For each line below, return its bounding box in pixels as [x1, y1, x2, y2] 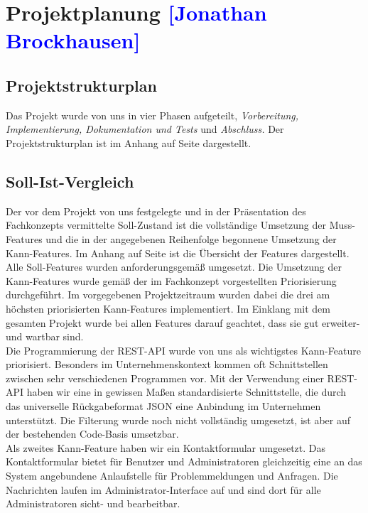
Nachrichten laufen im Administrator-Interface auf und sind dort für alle [6, 482, 321, 497]
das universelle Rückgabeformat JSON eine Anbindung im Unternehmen [6, 399, 321, 414]
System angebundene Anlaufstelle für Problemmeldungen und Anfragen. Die [6, 468, 338, 483]
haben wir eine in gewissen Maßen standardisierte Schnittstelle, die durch [26, 384, 347, 399]
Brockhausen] [6, 26, 141, 55]
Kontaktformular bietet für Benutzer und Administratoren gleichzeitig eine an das [6, 454, 362, 469]
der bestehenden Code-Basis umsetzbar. [6, 426, 179, 441]
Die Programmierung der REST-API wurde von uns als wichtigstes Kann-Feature [6, 342, 361, 357]
